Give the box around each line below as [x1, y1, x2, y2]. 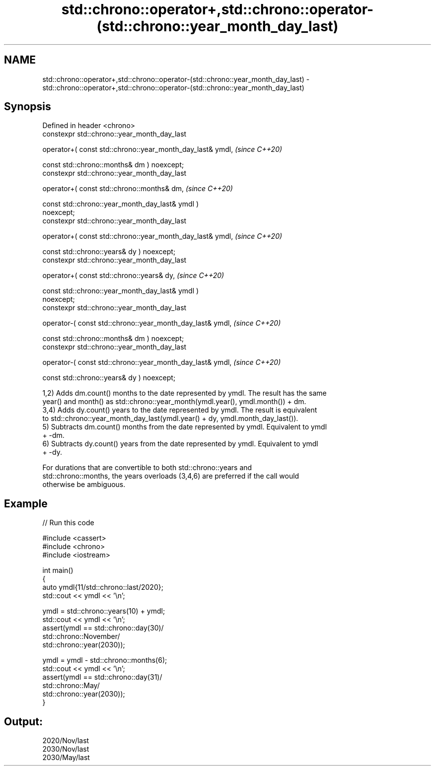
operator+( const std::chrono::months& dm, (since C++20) [42, 184, 233, 193]
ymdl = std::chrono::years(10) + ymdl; [42, 607, 165, 616]
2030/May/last [42, 753, 90, 762]
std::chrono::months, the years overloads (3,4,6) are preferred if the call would [42, 472, 299, 481]
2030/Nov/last [42, 745, 89, 754]
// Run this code [42, 518, 94, 527]
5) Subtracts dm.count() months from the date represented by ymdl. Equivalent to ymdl [42, 422, 327, 431]
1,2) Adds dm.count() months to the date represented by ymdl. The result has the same [42, 389, 327, 398]
